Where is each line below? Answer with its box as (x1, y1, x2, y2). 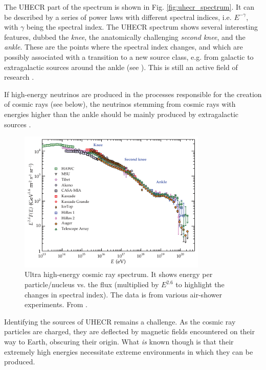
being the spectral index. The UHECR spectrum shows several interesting (26, 21, 258, 32)
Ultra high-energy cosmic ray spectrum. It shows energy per (25, 269, 213, 280)
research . (4, 72, 34, 82)
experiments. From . (25, 299, 87, 310)
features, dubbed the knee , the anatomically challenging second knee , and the (4, 31, 246, 42)
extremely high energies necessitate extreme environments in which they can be (4, 346, 253, 357)
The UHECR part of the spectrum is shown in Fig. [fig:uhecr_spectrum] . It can (4, 2, 255, 12)
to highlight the (175, 279, 225, 290)
